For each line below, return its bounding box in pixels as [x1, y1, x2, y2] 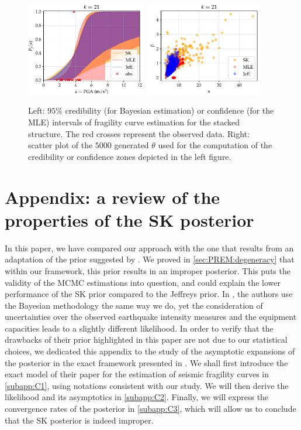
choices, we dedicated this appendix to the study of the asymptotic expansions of [5, 345, 295, 357]
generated [114, 139, 149, 151]
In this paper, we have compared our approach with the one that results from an [5, 241, 294, 254]
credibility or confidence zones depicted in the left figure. [28, 150, 231, 162]
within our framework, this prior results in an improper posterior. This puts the [5, 264, 290, 277]
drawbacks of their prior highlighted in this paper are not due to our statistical [5, 333, 288, 346]
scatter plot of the [28, 139, 93, 151]
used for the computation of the [158, 139, 272, 151]
